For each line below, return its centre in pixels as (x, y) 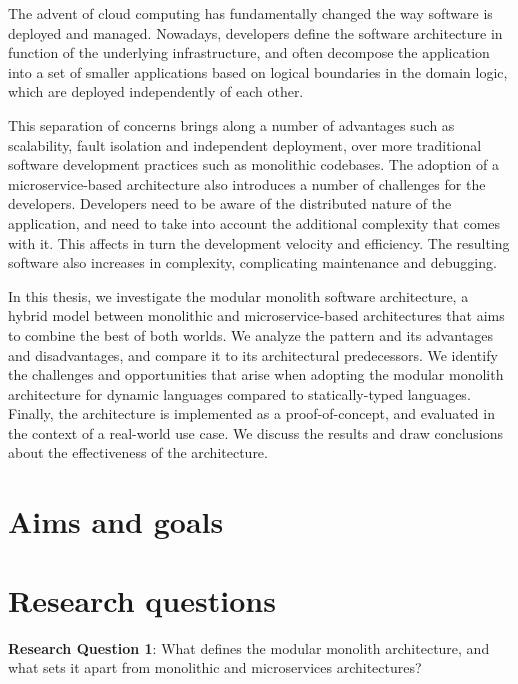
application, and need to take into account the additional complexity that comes (254, 222)
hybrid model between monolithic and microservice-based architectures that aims (256, 315)
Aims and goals (116, 521)
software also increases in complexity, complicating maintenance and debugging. (252, 262)
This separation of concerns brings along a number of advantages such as (231, 124)
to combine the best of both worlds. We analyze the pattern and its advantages (250, 334)
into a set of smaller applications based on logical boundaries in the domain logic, (258, 71)
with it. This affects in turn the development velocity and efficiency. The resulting (259, 242)
